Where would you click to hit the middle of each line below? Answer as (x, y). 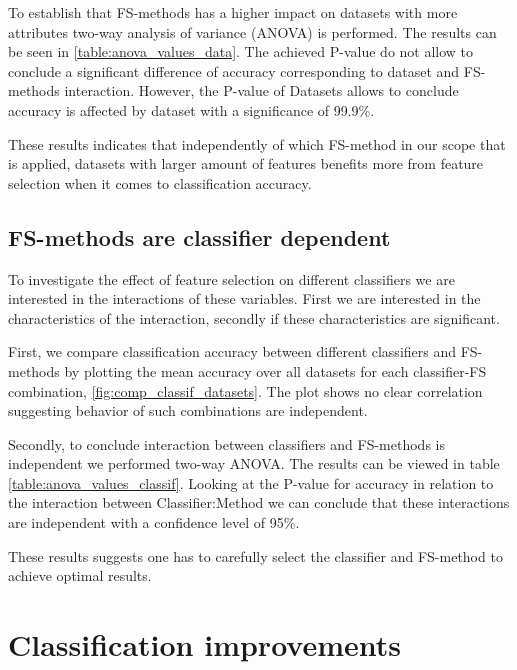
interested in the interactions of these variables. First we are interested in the (244, 298)
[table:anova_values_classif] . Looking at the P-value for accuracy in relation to (251, 482)
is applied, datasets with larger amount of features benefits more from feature (246, 163)
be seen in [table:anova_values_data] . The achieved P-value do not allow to (241, 51)
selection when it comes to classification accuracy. (160, 182)
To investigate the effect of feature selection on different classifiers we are (231, 278)
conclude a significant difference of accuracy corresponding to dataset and (234, 70)
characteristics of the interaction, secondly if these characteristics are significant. (254, 317)
